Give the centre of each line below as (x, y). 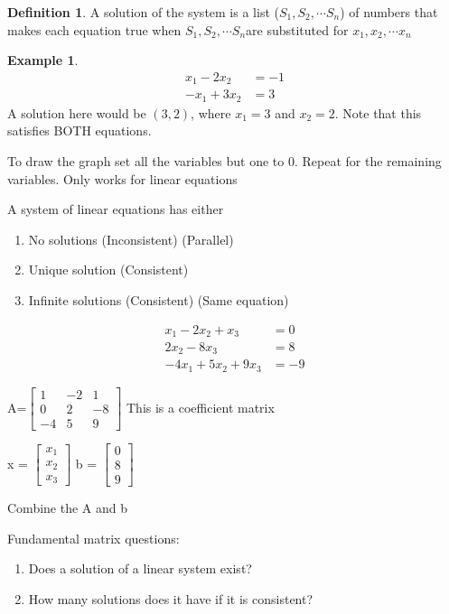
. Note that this (378, 112)
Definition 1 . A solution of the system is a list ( (143, 12)
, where (211, 112)
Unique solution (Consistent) (108, 270)
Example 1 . (43, 60)
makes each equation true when (94, 29)
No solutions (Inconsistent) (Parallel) (131, 239)
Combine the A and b (67, 508)
